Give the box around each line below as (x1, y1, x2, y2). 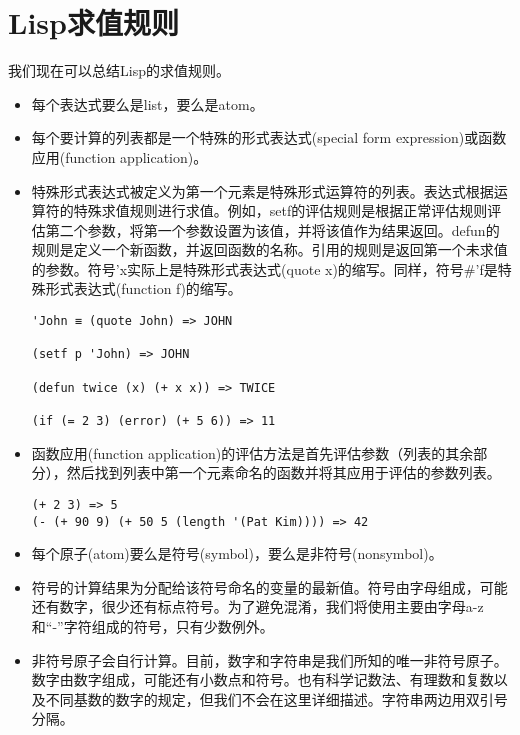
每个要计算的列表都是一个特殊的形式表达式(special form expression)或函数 (31, 127, 507, 148)
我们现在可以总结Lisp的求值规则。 (8, 60, 230, 81)
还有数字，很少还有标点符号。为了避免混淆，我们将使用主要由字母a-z (31, 596, 484, 617)
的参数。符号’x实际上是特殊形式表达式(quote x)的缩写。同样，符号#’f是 (31, 258, 498, 279)
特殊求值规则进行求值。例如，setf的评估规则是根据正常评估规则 (73, 200, 488, 221)
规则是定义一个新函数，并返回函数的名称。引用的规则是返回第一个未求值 (31, 239, 508, 260)
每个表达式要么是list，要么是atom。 (31, 93, 264, 114)
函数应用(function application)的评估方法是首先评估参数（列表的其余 (31, 442, 474, 463)
